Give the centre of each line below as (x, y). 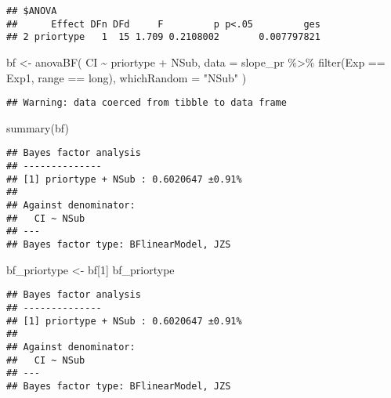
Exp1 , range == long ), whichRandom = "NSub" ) (127, 77)
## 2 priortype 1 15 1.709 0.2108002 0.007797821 (163, 37)
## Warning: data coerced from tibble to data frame (147, 103)
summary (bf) (38, 127)
